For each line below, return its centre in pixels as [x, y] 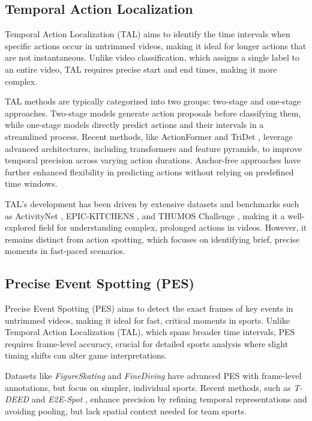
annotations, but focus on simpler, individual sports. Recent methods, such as [148, 387]
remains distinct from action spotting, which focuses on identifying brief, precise [152, 239]
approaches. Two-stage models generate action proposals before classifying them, [153, 113]
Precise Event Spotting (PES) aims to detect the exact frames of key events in [149, 308]
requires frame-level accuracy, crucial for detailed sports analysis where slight [147, 343]
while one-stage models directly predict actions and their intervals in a [134, 125]
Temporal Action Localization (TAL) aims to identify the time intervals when [148, 34]
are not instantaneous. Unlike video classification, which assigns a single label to [152, 57]
